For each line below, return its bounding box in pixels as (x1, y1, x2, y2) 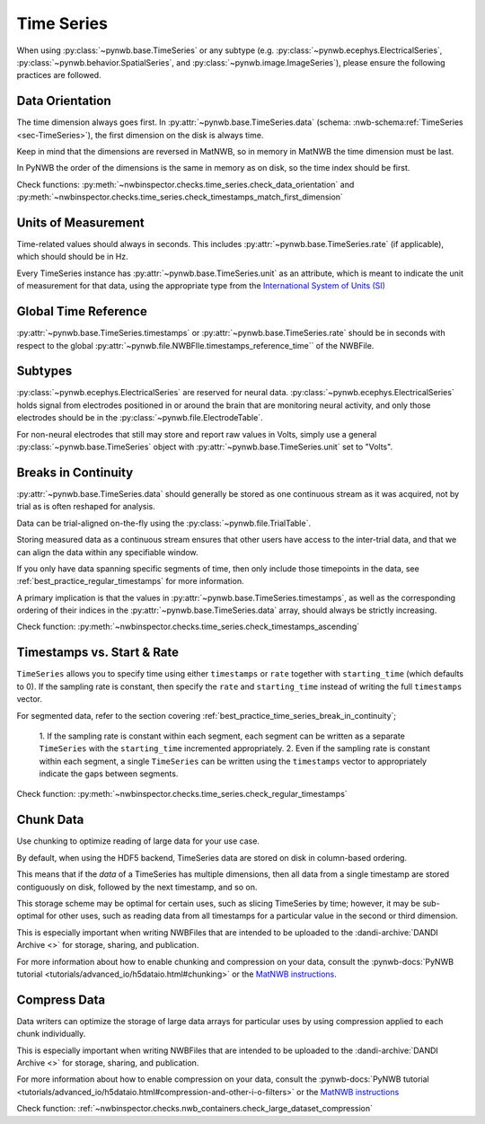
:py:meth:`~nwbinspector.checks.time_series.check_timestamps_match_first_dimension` (16, 191, 343, 202)
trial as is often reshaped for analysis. (16, 501, 156, 512)
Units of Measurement (16, 216, 145, 230)
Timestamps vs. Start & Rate (16, 645, 180, 660)
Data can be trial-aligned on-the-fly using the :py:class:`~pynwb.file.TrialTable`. (16, 518, 312, 528)
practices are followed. (16, 70, 102, 81)
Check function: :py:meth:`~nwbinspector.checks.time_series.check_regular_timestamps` (16, 789, 348, 800)
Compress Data (16, 992, 106, 1007)
